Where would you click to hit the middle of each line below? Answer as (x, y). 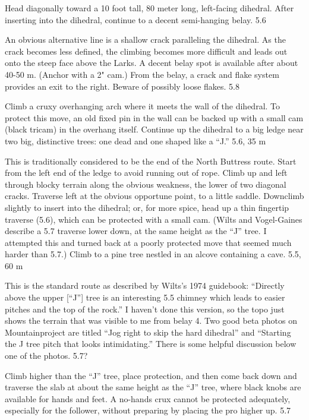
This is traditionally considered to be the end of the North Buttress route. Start (151, 161)
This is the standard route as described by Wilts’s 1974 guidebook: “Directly (145, 285)
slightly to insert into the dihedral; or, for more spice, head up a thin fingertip (147, 207)
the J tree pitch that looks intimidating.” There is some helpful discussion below (151, 344)
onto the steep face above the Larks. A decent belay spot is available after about (152, 63)
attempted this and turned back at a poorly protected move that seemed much (148, 242)
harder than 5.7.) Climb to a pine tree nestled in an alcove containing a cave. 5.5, (153, 254)
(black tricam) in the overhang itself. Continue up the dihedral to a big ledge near (154, 129)
